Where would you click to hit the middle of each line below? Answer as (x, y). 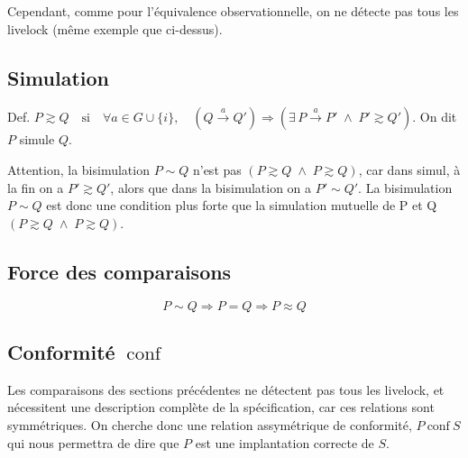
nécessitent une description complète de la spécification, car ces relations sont (221, 407)
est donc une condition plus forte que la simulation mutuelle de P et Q (242, 205)
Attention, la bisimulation (78, 169)
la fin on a (36, 187)
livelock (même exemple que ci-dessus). (115, 28)
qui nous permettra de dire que (93, 442)
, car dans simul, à (409, 169)
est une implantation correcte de (284, 442)
